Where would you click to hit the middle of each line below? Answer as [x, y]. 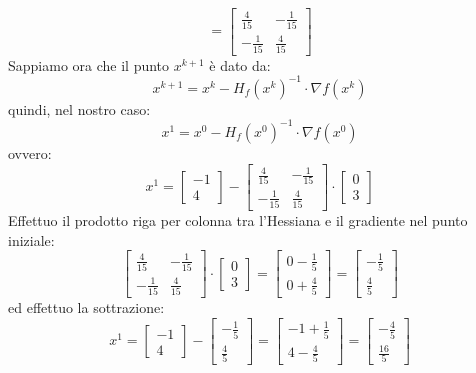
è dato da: [240, 64]
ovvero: [30, 152]
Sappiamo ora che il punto [89, 64]
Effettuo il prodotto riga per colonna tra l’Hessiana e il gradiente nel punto [238, 220]
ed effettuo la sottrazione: [86, 307]
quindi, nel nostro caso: [79, 108]
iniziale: [31, 239]
